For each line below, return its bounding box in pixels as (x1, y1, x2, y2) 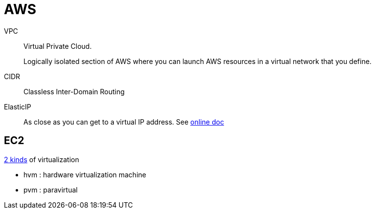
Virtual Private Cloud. (23, 42, 92, 50)
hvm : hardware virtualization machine (23, 170, 146, 179)
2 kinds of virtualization (4, 155, 79, 164)
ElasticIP (4, 102, 31, 111)
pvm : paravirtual (23, 185, 78, 194)
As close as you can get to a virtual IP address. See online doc (23, 117, 224, 126)
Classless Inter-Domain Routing (23, 87, 125, 96)
